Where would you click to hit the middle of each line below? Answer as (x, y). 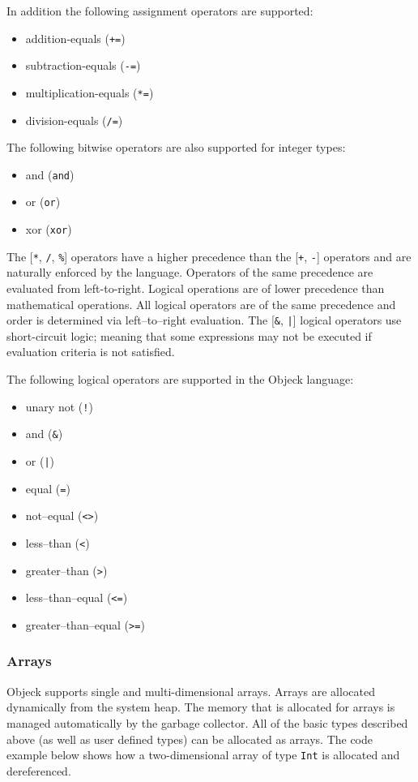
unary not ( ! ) (59, 406)
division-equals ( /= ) (74, 120)
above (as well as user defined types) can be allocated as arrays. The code (190, 739)
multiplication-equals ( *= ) (90, 92)
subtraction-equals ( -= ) (83, 65)
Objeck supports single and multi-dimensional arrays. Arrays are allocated (191, 691)
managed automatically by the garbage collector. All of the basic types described (207, 722)
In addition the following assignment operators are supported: (160, 11)
